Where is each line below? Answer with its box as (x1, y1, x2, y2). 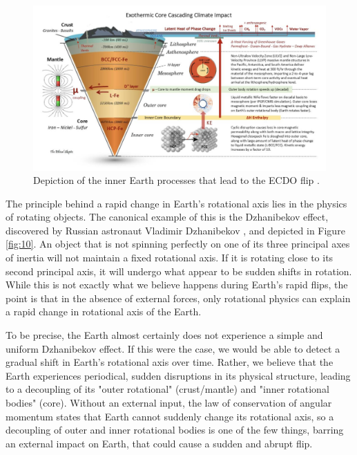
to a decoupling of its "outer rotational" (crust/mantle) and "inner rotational (6, 382, 329, 396)
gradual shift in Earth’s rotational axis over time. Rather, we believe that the (6, 355, 334, 369)
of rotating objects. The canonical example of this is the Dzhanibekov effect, (6, 210, 329, 224)
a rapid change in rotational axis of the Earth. (6, 304, 202, 319)
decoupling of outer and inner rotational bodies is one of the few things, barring (6, 423, 344, 437)
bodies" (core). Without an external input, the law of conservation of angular (6, 396, 332, 409)
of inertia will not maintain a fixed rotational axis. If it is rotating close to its (6, 250, 334, 265)
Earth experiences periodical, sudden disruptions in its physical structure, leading (6, 368, 351, 382)
